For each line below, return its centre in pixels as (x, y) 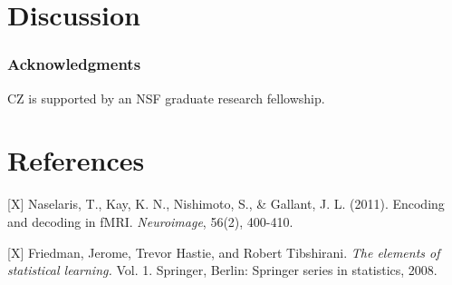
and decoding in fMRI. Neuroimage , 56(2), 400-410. (150, 221)
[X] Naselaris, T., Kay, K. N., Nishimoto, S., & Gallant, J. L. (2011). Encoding (226, 204)
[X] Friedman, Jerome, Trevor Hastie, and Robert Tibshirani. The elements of (224, 252)
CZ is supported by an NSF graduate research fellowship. (166, 98)
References (76, 160)
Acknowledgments (74, 64)
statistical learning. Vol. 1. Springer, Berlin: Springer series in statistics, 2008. (222, 270)
